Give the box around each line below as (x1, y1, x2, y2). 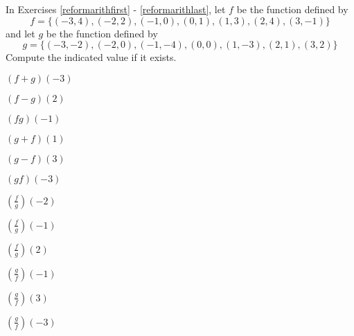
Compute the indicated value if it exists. (6, 50, 177, 64)
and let (6, 26, 35, 40)
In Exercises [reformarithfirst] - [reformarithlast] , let (6, 2, 226, 16)
